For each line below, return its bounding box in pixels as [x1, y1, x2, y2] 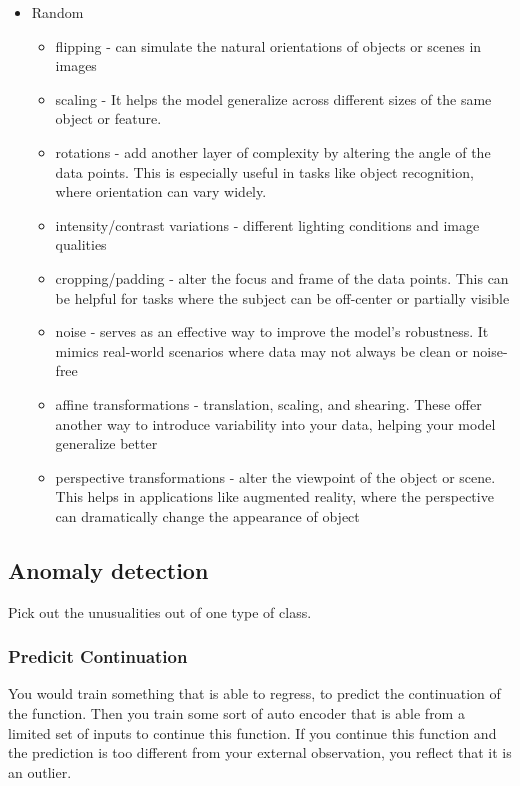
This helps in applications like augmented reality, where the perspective [55, 486, 494, 507]
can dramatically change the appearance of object [55, 505, 360, 526]
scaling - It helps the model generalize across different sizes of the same [55, 88, 492, 109]
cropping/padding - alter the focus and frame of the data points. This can [55, 267, 509, 288]
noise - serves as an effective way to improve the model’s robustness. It [55, 321, 489, 342]
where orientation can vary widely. [55, 181, 267, 202]
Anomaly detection [8, 554, 209, 585]
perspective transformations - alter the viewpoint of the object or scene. [55, 466, 496, 487]
